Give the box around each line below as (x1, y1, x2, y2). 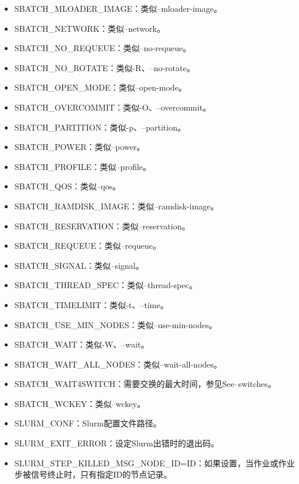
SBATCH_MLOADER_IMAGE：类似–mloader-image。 (14, 2, 222, 14)
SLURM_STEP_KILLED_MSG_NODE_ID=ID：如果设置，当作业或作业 (14, 456, 295, 469)
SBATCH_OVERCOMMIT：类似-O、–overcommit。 (14, 101, 211, 113)
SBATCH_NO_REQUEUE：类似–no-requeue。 (14, 42, 192, 54)
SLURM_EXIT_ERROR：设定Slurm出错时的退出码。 (14, 437, 219, 449)
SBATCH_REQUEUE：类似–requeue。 (14, 239, 161, 252)
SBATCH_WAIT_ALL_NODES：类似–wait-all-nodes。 (14, 358, 222, 370)
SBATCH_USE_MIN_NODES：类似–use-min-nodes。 (14, 318, 217, 331)
